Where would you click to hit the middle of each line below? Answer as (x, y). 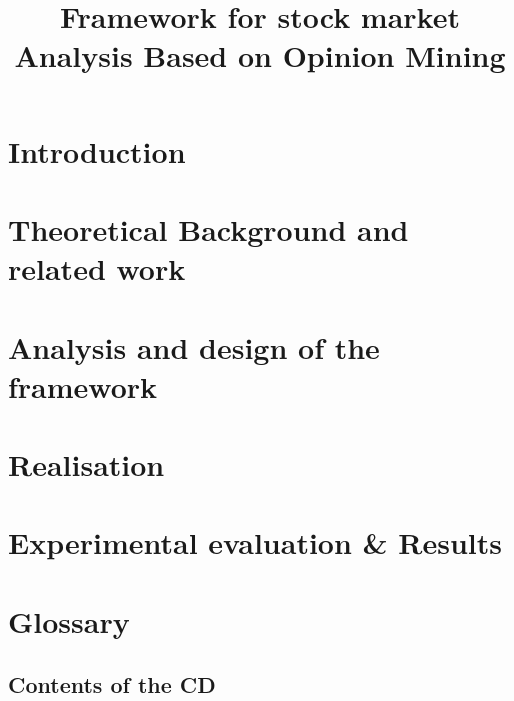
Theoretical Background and (208, 228)
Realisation (86, 464)
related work (97, 268)
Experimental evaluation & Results (255, 542)
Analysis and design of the (194, 346)
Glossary (69, 620)
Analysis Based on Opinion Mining (260, 55)
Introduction (97, 150)
